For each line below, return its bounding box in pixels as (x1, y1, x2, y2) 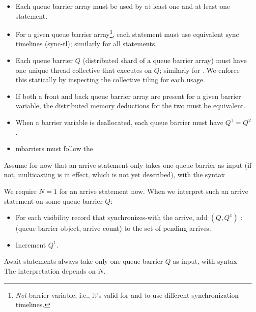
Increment (15, 239, 46, 250)
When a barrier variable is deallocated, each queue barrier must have (15, 117, 224, 127)
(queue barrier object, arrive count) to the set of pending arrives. (15, 223, 211, 233)
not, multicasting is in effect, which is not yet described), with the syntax (4, 169, 225, 180)
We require (4, 186, 37, 196)
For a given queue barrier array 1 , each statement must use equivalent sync (15, 28, 239, 39)
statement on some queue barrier (4, 195, 103, 206)
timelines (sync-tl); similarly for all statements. (15, 38, 157, 49)
